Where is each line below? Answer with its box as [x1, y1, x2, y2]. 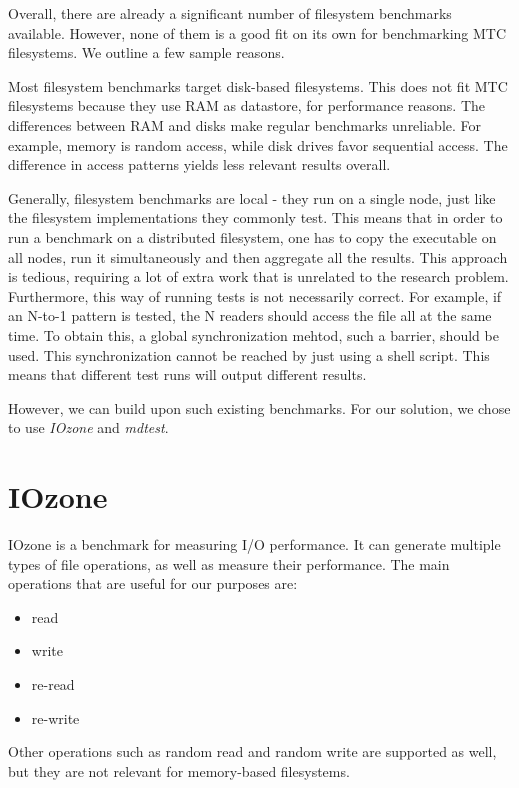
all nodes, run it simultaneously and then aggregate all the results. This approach [8, 246, 508, 267]
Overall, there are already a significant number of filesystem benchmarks [8, 3, 452, 23]
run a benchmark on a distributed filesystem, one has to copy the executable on [8, 226, 497, 247]
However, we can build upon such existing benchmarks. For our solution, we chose [8, 397, 511, 418]
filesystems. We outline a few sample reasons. [8, 42, 285, 63]
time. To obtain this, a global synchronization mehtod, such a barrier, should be [8, 324, 499, 345]
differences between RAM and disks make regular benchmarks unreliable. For [8, 114, 482, 135]
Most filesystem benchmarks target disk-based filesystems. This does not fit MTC [8, 75, 508, 96]
